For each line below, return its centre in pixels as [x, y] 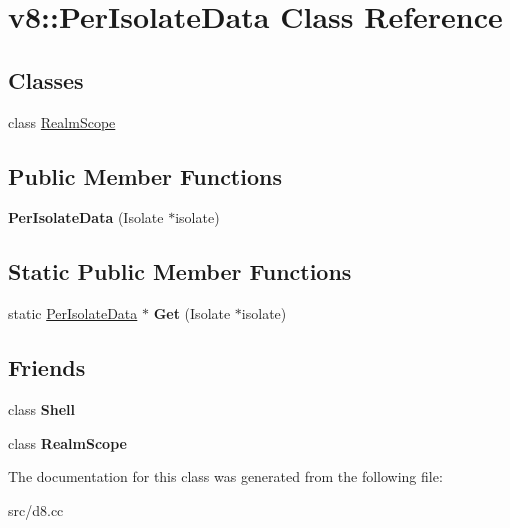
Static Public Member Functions [180, 271]
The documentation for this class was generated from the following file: [225, 476]
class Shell [42, 408]
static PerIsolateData [73, 313]
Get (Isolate [192, 313]
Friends [47, 367]
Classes [46, 79]
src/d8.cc [36, 509]
